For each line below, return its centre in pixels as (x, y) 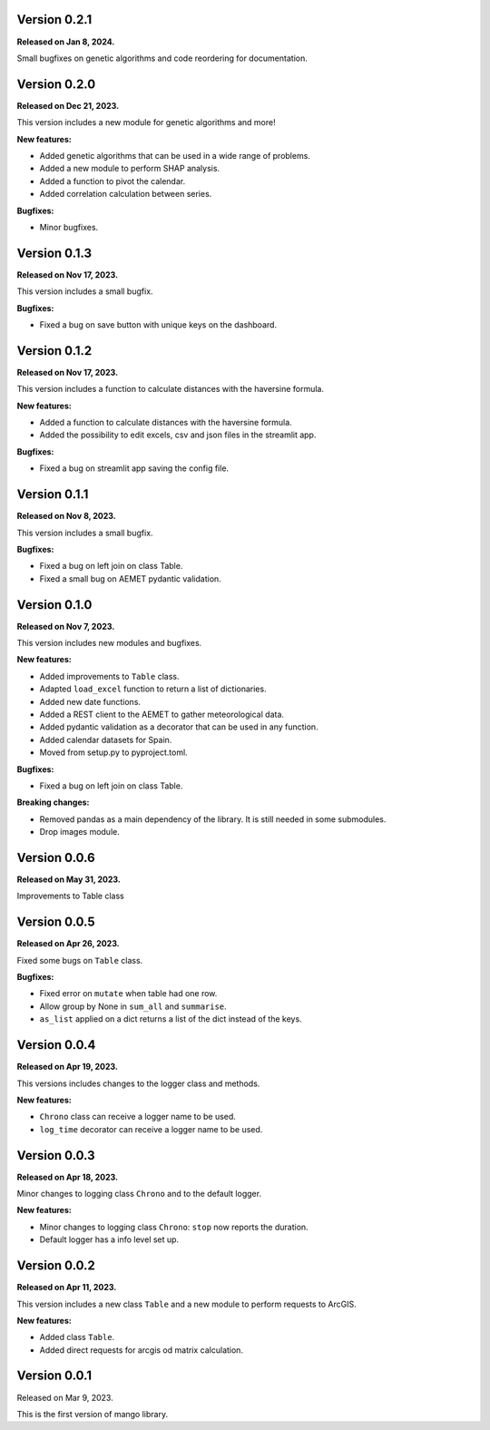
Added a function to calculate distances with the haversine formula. (166, 423)
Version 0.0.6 (56, 857)
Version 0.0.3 (56, 1156)
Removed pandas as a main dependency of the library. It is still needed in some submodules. (213, 819)
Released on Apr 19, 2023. (67, 1067)
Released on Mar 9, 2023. (65, 1397)
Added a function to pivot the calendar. (113, 181)
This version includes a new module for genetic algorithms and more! (146, 122)
